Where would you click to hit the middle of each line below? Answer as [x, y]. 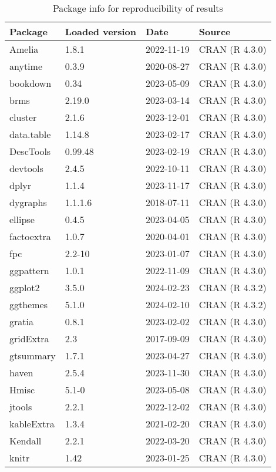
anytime [26, 66]
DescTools [30, 151]
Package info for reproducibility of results [138, 8]
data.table [30, 134]
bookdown [31, 83]
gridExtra [29, 338]
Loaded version [101, 31]
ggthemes [28, 304]
